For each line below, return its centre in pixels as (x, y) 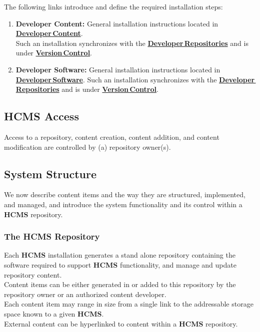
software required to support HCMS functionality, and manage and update (120, 264)
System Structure (50, 173)
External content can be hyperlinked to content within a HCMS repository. (121, 323)
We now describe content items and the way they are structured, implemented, (125, 194)
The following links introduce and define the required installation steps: (113, 6)
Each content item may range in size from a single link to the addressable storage (129, 304)
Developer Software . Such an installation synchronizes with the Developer (135, 79)
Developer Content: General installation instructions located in (117, 23)
